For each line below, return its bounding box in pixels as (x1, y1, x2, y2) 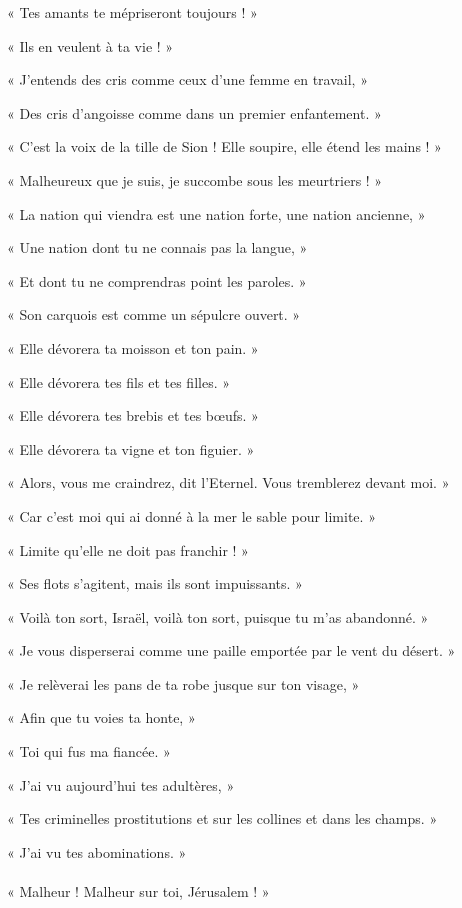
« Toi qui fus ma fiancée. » (7, 741, 171, 762)
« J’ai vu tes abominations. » (7, 841, 187, 862)
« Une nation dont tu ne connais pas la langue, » (7, 237, 308, 258)
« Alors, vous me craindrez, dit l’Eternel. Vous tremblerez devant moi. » (7, 472, 450, 493)
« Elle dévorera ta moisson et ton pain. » (7, 337, 259, 358)
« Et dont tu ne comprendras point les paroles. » (7, 270, 307, 291)
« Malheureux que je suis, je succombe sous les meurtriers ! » (7, 169, 383, 190)
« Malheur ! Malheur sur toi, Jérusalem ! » (7, 881, 270, 902)
